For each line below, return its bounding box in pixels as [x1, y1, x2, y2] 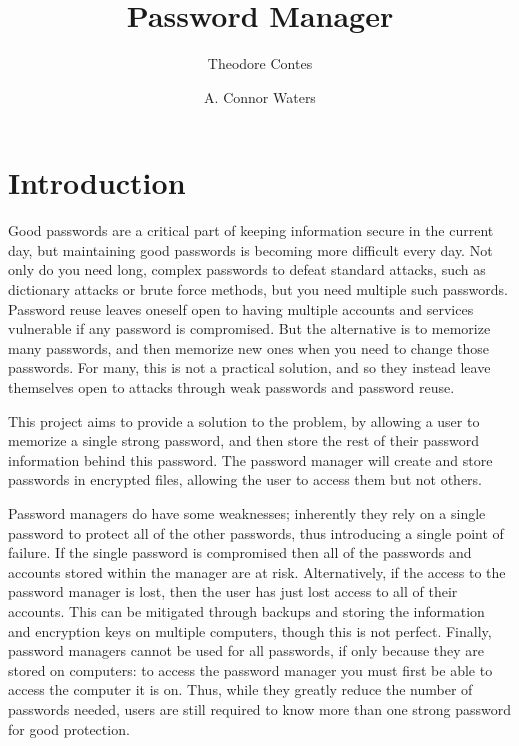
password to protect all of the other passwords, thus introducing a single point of [8, 522, 504, 543]
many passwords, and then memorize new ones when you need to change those [8, 337, 490, 358]
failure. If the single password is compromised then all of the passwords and [8, 542, 472, 563]
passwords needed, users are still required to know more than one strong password [8, 698, 512, 719]
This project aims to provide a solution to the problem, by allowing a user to [8, 410, 480, 431]
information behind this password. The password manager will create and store [8, 449, 493, 470]
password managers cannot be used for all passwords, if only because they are [8, 640, 485, 661]
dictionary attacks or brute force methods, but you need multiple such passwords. [8, 279, 508, 300]
